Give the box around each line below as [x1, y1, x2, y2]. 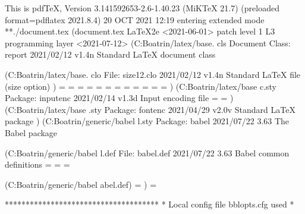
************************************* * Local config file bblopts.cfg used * [5, 198, 294, 210]
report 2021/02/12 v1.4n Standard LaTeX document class [5, 48, 216, 61]
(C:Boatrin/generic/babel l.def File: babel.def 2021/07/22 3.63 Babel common [5, 146, 290, 159]
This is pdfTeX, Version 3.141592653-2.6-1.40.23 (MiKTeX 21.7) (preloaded [5, 2, 279, 14]
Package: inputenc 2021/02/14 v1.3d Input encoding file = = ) [5, 92, 234, 104]
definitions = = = [5, 158, 70, 171]
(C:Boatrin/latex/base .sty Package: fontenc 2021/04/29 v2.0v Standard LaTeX [5, 103, 295, 115]
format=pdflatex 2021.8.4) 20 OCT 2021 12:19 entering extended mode [5, 13, 265, 26]
